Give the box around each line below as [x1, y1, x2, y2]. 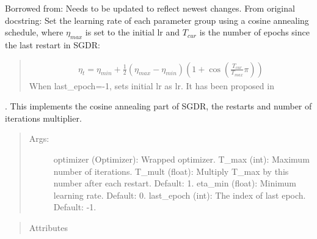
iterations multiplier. [5, 111, 82, 124]
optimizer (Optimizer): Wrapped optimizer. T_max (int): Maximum [53, 152, 310, 165]
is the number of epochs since [199, 26, 310, 39]
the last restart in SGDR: [5, 38, 100, 51]
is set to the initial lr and [85, 26, 180, 39]
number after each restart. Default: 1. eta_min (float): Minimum [53, 177, 296, 189]
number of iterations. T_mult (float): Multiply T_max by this [53, 164, 289, 177]
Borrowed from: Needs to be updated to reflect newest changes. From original [5, 2, 295, 14]
